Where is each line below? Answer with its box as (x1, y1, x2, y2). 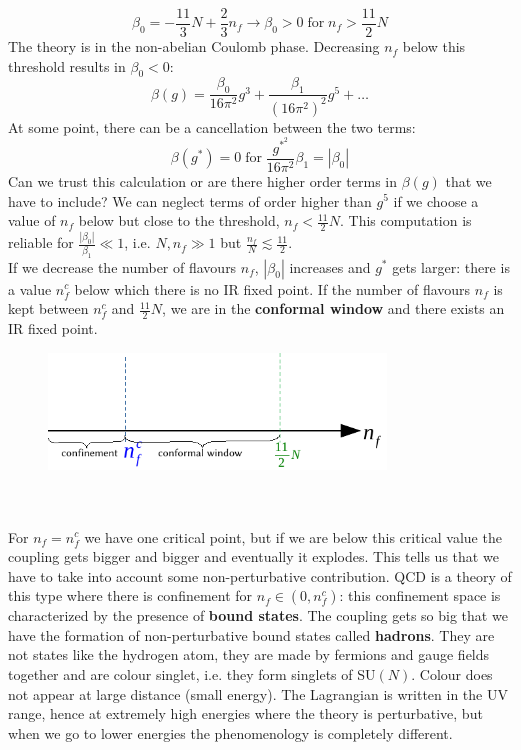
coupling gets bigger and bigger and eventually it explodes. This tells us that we (8, 546, 499, 567)
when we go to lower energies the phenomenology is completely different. (8, 722, 453, 743)
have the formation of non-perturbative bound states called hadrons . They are (8, 624, 495, 645)
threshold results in (8, 55, 126, 76)
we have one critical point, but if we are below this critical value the (84, 526, 502, 547)
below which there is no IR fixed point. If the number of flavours (74, 278, 471, 299)
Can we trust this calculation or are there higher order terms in (8, 170, 398, 191)
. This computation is (340, 210, 472, 231)
